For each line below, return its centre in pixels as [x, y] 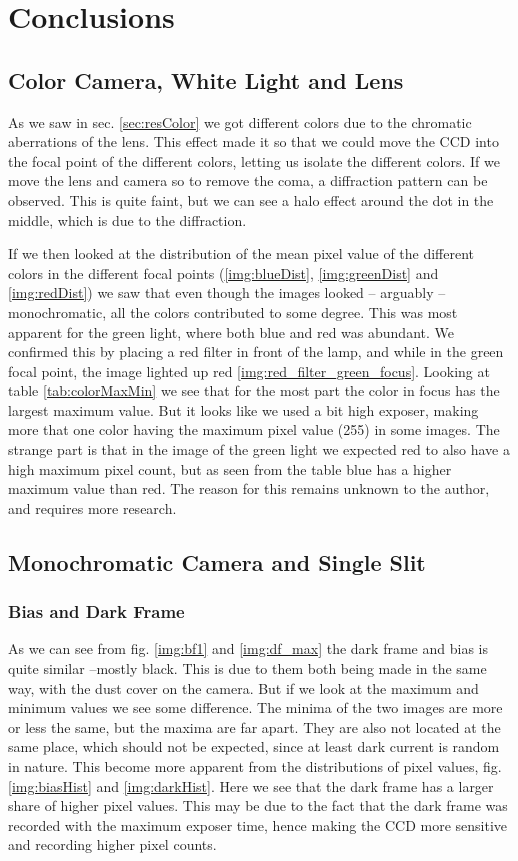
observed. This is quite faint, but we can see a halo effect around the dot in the [251, 199]
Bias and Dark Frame [96, 611]
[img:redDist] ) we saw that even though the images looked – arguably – [227, 292]
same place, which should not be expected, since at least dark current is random [254, 746]
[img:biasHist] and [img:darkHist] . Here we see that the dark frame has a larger [251, 785]
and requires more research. [92, 507]
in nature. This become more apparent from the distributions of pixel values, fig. [255, 766]
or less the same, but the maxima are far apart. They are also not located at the [254, 726]
